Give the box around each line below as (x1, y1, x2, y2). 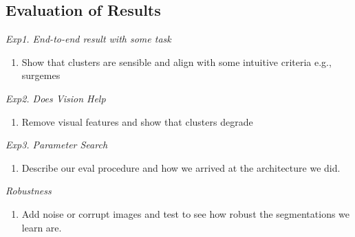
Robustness (6, 183, 52, 198)
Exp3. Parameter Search (6, 137, 108, 152)
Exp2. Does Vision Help (6, 91, 106, 105)
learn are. (21, 220, 62, 234)
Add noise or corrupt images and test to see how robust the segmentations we (21, 206, 350, 221)
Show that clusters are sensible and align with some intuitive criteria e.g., (21, 54, 332, 69)
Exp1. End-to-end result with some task (6, 32, 171, 46)
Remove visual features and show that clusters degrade (21, 114, 253, 128)
